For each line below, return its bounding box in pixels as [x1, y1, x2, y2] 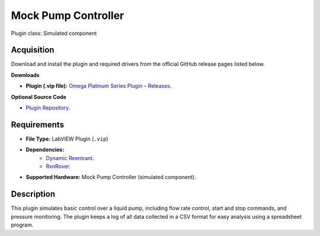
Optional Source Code [11, 93, 66, 100]
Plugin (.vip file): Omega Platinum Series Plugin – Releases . [25, 82, 172, 90]
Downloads [11, 71, 40, 78]
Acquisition [11, 45, 55, 55]
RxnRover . [46, 163, 71, 170]
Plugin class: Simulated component [11, 30, 97, 37]
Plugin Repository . [25, 104, 71, 111]
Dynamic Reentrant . [46, 154, 94, 161]
